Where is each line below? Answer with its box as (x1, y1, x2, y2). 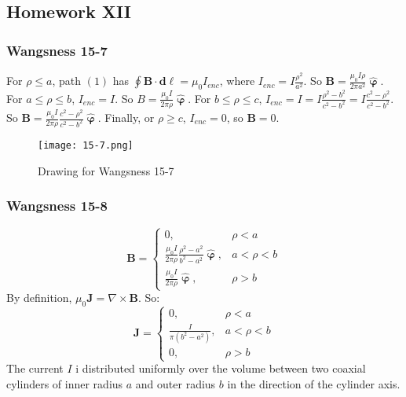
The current (6, 360, 64, 377)
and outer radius (135, 375, 216, 391)
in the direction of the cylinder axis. (227, 375, 401, 391)
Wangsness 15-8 (6, 196, 108, 215)
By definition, (6, 289, 72, 306)
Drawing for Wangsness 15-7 (38, 162, 174, 178)
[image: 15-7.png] (38, 139, 134, 151)
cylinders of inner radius (6, 375, 123, 391)
